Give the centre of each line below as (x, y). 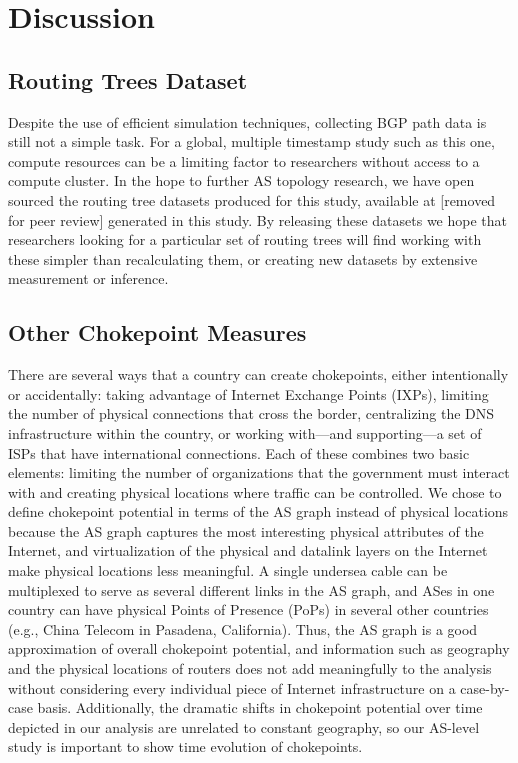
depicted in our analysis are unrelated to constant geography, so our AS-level (244, 726)
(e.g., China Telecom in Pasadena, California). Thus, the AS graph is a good (243, 628)
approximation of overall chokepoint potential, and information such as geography (259, 648)
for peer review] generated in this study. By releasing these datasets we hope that (257, 219)
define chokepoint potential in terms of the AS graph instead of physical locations (258, 511)
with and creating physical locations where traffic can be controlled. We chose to (255, 491)
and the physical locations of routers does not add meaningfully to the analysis (250, 668)
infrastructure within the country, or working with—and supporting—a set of (245, 432)
